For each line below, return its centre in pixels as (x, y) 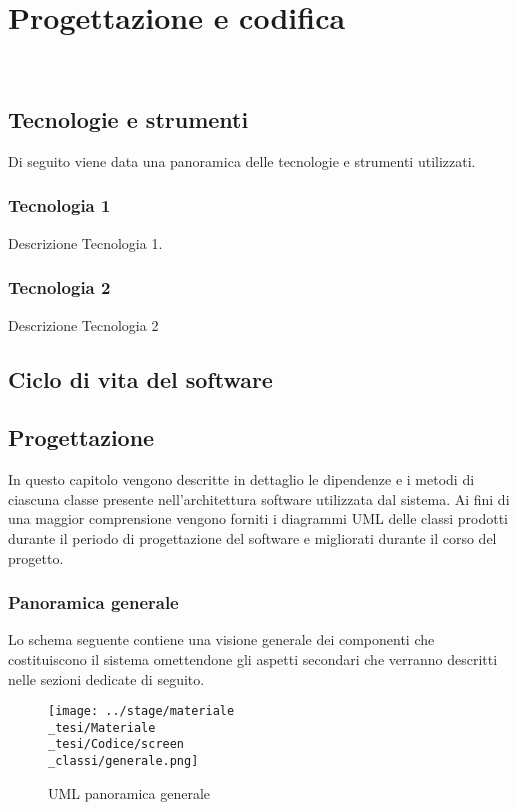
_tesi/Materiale (102, 727)
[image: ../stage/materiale (141, 711)
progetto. (36, 557)
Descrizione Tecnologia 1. (85, 242)
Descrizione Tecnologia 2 (83, 324)
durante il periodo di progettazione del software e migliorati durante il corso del (252, 537)
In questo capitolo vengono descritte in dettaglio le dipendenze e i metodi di (241, 479)
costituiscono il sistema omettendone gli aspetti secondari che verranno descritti (253, 658)
